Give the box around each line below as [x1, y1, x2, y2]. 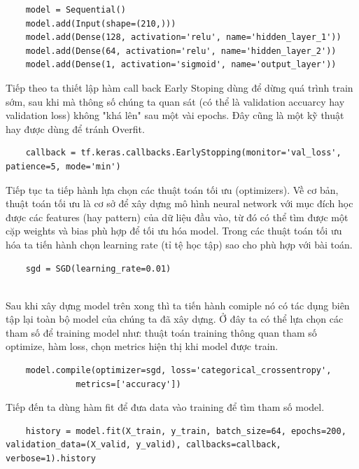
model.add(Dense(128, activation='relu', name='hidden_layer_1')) [25, 32, 342, 43]
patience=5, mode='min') [6, 161, 121, 171]
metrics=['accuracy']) [76, 379, 181, 389]
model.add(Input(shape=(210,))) [25, 18, 176, 29]
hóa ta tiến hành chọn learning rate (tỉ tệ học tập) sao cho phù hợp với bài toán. [6, 237, 353, 251]
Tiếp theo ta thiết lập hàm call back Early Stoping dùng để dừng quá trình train [6, 80, 353, 94]
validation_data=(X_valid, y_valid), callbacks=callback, [6, 440, 281, 450]
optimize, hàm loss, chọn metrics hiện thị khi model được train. [6, 339, 279, 353]
